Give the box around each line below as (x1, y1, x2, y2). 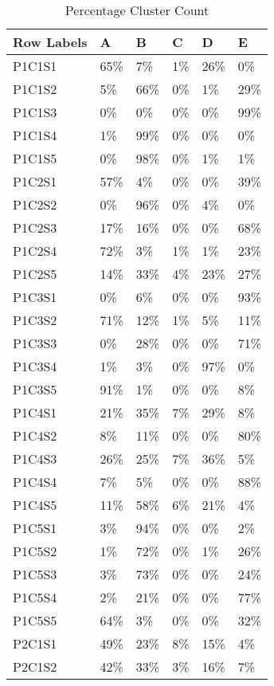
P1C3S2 (13, 311, 57, 329)
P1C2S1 (13, 172, 57, 190)
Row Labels (13, 33, 88, 51)
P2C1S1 (13, 634, 57, 653)
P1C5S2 (13, 542, 57, 560)
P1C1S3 (13, 103, 57, 121)
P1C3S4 (13, 357, 57, 375)
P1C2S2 (13, 195, 57, 214)
